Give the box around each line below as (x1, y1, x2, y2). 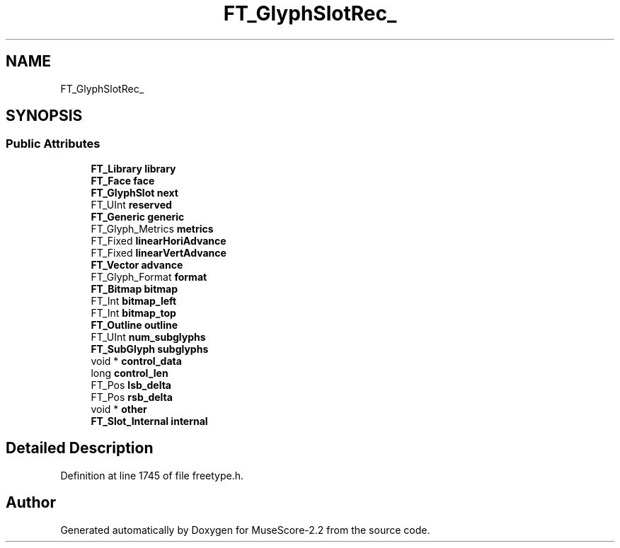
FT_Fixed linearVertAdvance (91, 246, 226, 259)
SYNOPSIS (6, 107, 83, 125)
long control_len (91, 366, 168, 379)
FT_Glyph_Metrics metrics (91, 222, 214, 235)
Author (6, 494, 56, 512)
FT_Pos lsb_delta (91, 378, 171, 391)
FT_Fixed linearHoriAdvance (91, 234, 226, 247)
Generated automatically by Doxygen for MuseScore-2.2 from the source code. (60, 523, 430, 536)
